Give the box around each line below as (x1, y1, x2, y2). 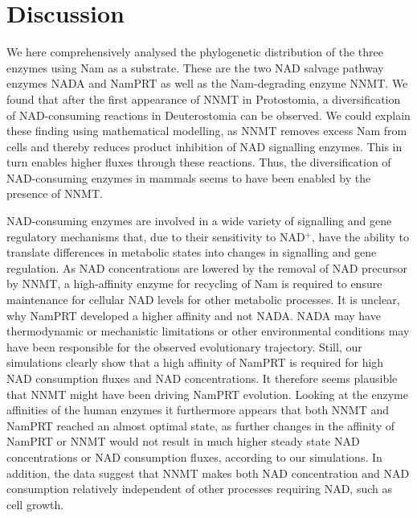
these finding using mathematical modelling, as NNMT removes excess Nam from (6, 122, 407, 139)
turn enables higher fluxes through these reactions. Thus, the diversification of (6, 154, 391, 171)
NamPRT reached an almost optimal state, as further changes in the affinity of (6, 417, 395, 434)
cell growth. (6, 495, 64, 512)
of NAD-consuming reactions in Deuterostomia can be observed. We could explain (6, 106, 411, 123)
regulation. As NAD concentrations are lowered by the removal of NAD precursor (6, 259, 408, 276)
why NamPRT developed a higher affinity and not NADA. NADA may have (6, 306, 381, 323)
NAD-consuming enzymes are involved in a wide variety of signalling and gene (6, 212, 392, 229)
